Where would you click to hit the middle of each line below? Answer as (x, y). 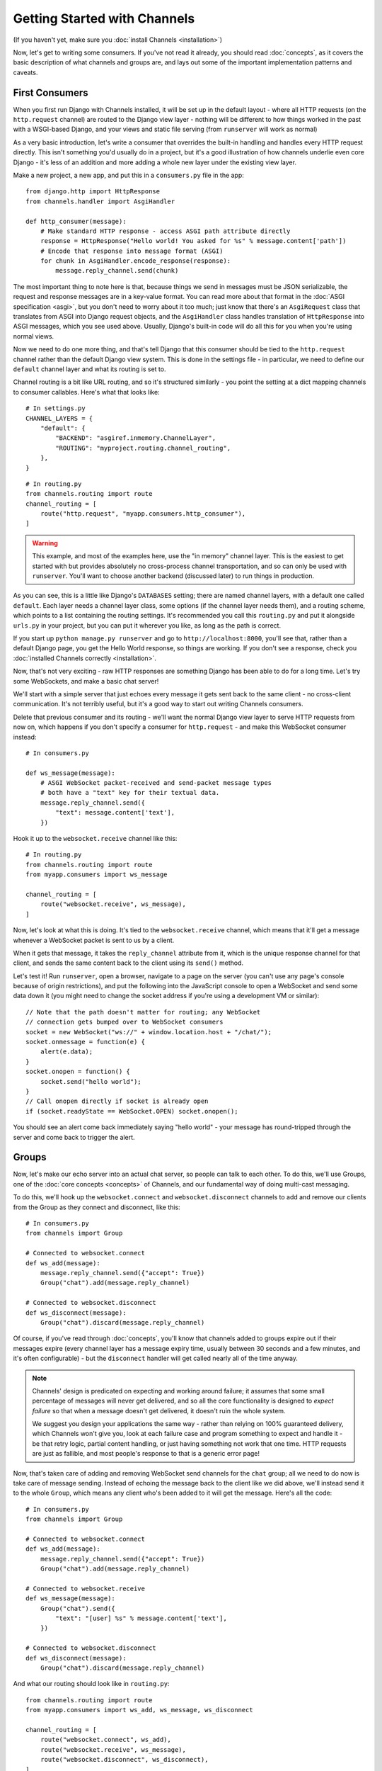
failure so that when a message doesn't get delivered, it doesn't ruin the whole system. (159, 1410)
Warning (45, 543)
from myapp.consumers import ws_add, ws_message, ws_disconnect (140, 1710)
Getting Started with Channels (104, 18)
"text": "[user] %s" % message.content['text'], (141, 1618)
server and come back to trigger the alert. (74, 1137)
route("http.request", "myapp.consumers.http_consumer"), (143, 514)
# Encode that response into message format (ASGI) (132, 251)
